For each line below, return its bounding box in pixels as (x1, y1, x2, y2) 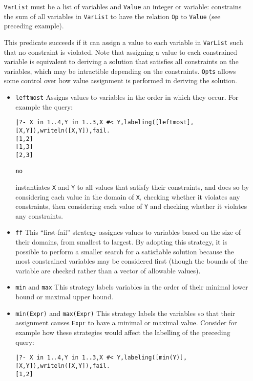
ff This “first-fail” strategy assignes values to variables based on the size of (15, 227, 241, 237)
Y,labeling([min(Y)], (117, 354, 187, 361)
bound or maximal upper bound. (15, 291, 113, 302)
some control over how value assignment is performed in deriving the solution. (4, 75, 237, 86)
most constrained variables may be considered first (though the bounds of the (15, 256, 248, 266)
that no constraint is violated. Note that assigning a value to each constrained (4, 46, 237, 57)
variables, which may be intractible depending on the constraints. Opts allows (4, 66, 236, 76)
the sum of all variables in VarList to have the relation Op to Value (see (4, 11, 221, 21)
